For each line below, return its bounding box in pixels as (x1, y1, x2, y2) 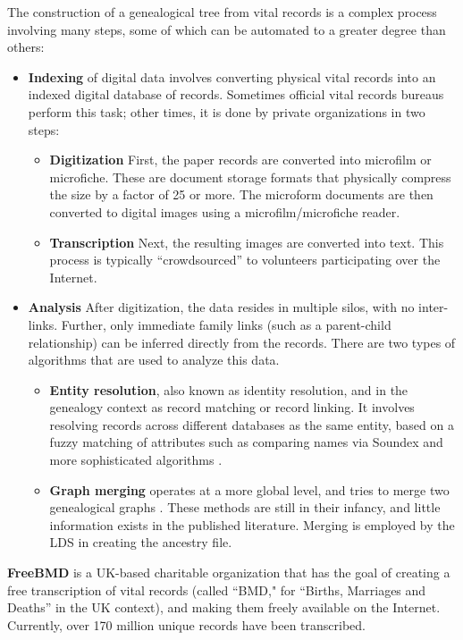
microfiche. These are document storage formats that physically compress (49, 167, 451, 186)
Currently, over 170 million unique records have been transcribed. (7, 615, 366, 634)
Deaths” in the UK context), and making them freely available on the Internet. (7, 598, 441, 617)
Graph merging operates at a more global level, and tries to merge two (49, 480, 450, 499)
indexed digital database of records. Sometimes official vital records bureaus (28, 85, 444, 104)
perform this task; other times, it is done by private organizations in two (28, 102, 425, 121)
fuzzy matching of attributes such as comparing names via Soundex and (49, 433, 443, 451)
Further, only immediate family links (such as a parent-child (61, 315, 391, 333)
